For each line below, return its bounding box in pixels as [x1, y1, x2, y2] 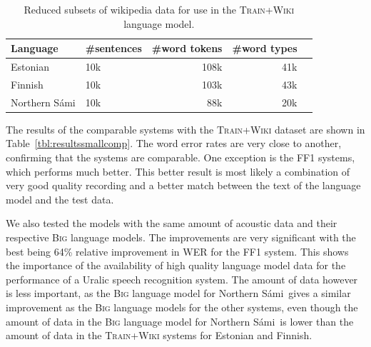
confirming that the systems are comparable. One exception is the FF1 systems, [6, 150, 355, 164]
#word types [232, 41, 298, 56]
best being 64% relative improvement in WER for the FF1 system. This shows [6, 243, 349, 258]
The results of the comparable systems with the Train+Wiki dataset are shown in [6, 121, 365, 136]
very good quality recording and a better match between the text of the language [6, 178, 361, 193]
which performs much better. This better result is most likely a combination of [6, 164, 350, 178]
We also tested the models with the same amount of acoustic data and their [6, 216, 337, 231]
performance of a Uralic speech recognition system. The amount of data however [6, 271, 358, 286]
